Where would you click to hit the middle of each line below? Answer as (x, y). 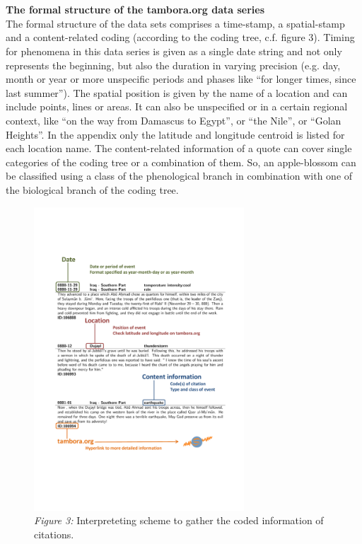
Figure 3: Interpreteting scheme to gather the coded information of (179, 520)
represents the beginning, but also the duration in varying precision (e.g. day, (173, 65)
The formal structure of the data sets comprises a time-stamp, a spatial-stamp (175, 23)
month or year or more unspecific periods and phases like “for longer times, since (181, 79)
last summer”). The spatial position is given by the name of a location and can (177, 92)
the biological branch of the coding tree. (92, 189)
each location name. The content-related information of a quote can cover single (179, 148)
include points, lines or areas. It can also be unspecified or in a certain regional (177, 106)
